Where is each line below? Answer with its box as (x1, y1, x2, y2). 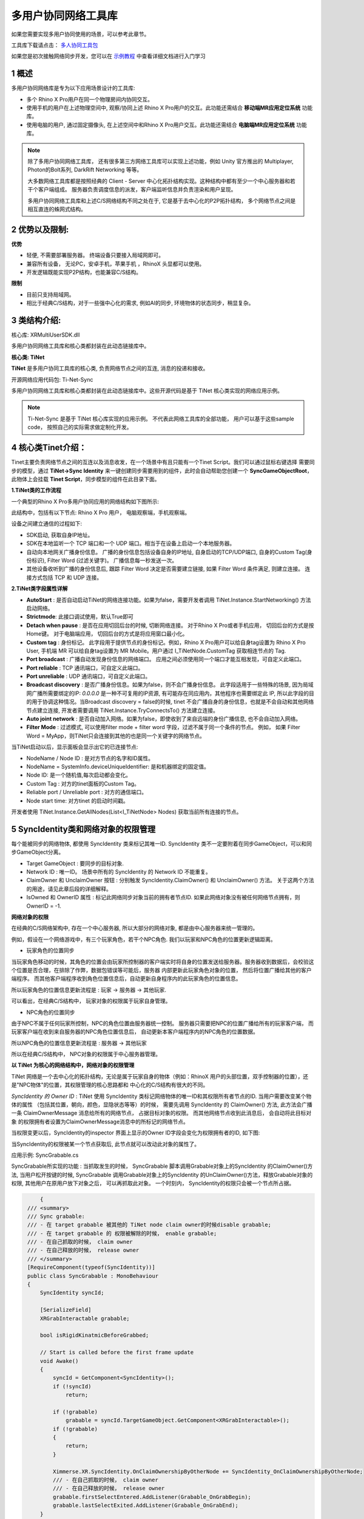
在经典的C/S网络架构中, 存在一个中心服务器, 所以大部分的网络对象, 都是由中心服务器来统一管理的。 (11, 924, 258, 932)
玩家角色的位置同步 (26, 947, 75, 954)
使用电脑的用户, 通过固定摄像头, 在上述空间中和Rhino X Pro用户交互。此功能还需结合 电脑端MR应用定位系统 (26, 121, 295, 128)
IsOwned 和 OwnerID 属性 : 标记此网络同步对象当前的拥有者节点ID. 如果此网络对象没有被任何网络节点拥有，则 (26, 894, 300, 901)
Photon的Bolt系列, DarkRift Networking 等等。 (27, 166, 143, 173)
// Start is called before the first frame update (39, 1349, 194, 1356)
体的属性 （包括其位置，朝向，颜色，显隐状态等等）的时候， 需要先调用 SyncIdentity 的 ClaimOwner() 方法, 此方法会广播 (11, 1101, 312, 1108)
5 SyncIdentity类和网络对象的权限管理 (11, 824, 156, 834)
